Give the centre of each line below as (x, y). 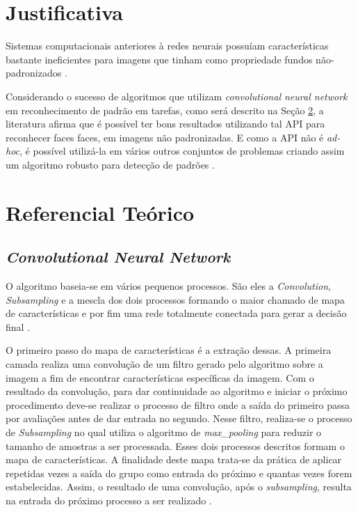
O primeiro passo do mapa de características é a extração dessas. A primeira (169, 350)
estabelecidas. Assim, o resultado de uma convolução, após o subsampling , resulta (179, 487)
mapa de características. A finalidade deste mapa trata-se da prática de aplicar (174, 459)
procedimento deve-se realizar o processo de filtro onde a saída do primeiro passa (178, 404)
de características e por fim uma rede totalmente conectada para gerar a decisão (176, 313)
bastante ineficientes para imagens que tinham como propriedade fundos (159, 59)
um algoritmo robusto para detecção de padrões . (110, 164)
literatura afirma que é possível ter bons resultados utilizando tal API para (165, 124)
